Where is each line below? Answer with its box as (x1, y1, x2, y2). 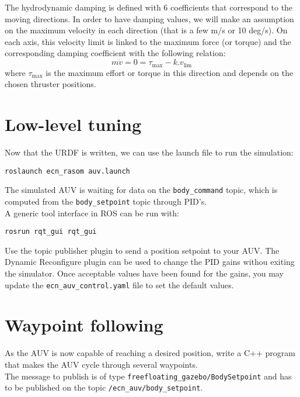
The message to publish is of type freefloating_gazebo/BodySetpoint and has (5, 370, 292, 382)
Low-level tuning (5, 112, 141, 136)
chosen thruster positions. (5, 78, 96, 90)
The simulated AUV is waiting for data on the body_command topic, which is (5, 184, 278, 196)
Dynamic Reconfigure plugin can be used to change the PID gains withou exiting (5, 256, 295, 268)
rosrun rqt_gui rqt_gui (5, 227, 97, 236)
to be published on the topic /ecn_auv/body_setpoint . (5, 381, 203, 393)
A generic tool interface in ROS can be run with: (5, 206, 179, 219)
